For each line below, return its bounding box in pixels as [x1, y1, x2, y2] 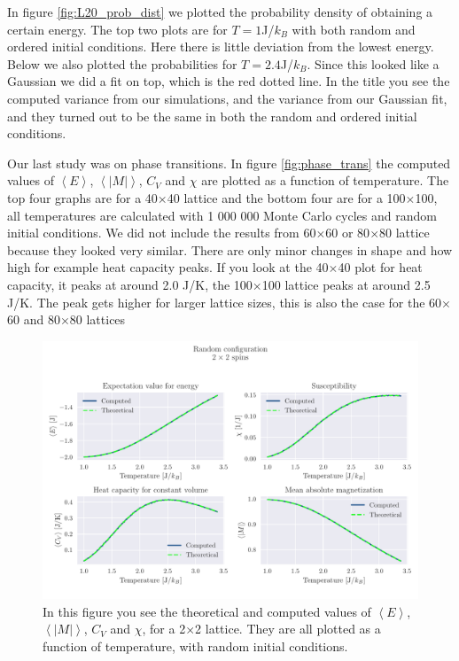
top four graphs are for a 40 [7, 188, 158, 206]
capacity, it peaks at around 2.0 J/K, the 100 [7, 275, 253, 293]
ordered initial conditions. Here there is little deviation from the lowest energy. [7, 37, 434, 56]
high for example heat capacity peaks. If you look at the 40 [7, 258, 329, 276]
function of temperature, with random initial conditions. [43, 636, 348, 655]
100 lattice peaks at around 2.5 [261, 275, 431, 293]
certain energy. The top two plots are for [7, 19, 228, 38]
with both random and [292, 19, 416, 38]
